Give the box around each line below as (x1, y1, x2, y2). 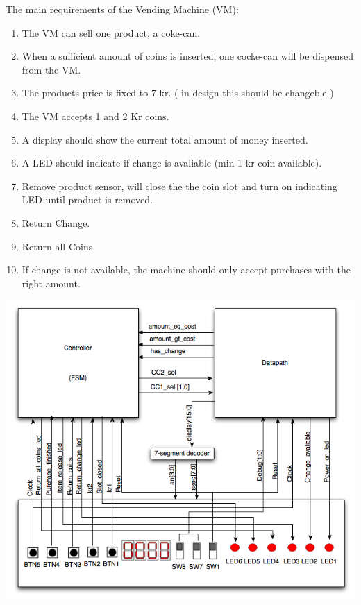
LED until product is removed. (22, 192, 153, 207)
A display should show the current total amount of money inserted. (22, 132, 308, 146)
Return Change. (22, 215, 90, 230)
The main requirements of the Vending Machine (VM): (6, 2, 239, 16)
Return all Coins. (22, 239, 96, 253)
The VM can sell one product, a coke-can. (22, 25, 201, 40)
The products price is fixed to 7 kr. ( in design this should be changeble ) (22, 85, 334, 100)
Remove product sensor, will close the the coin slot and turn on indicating (22, 178, 337, 193)
